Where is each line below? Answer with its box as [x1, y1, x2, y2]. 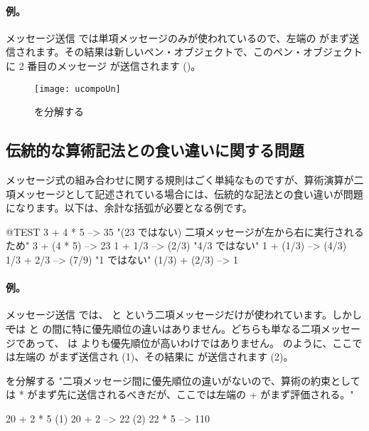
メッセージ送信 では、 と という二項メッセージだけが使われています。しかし [6, 307, 362, 322]
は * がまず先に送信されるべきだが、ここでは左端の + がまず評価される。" [6, 387, 354, 402]
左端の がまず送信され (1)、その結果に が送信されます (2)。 [15, 349, 294, 364]
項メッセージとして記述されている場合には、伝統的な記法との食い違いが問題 [6, 186, 363, 201]
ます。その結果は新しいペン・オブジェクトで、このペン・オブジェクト [35, 44, 363, 59]
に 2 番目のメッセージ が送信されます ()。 [6, 58, 201, 73]
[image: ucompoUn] [34, 83, 121, 94]
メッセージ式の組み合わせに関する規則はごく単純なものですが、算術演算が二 [6, 172, 364, 187]
